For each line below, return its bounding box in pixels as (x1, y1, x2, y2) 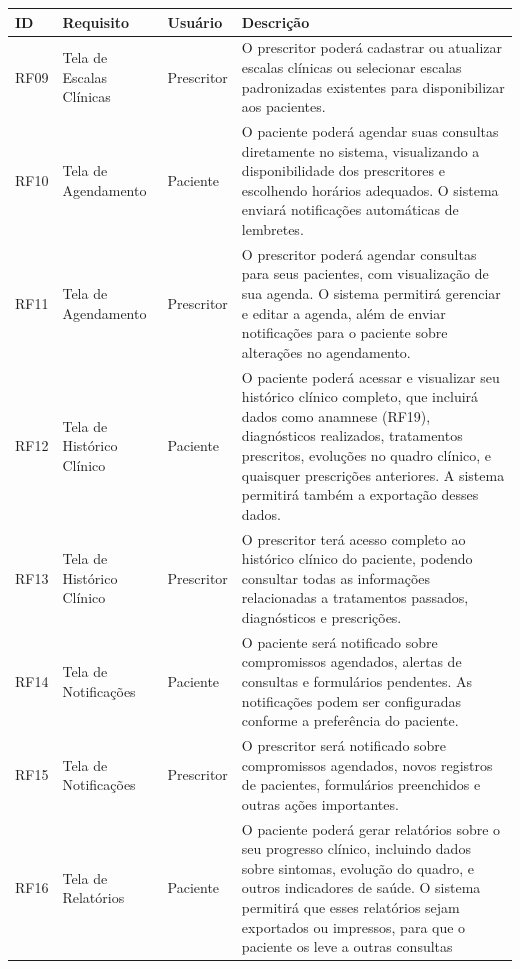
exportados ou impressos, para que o (241, 916, 466, 937)
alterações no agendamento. (241, 341, 411, 362)
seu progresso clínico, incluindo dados (241, 838, 471, 859)
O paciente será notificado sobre (241, 631, 438, 652)
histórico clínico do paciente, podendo (241, 548, 473, 569)
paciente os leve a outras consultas (241, 936, 453, 957)
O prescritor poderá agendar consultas (241, 243, 477, 264)
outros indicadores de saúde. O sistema (241, 877, 481, 898)
